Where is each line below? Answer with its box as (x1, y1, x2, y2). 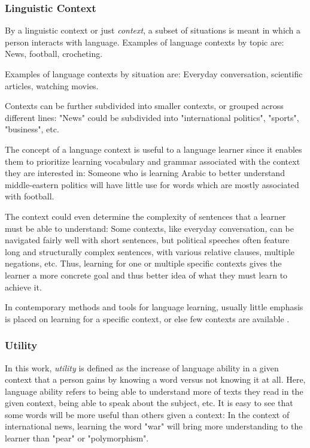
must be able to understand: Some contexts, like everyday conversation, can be (5, 222, 294, 234)
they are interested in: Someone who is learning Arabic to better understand (5, 167, 285, 179)
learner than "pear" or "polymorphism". (5, 432, 149, 444)
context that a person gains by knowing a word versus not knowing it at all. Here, (5, 373, 306, 386)
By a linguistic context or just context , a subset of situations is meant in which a (5, 24, 301, 37)
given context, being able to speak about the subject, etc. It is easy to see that (5, 396, 293, 409)
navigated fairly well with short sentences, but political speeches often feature (5, 234, 290, 246)
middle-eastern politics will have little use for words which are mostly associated (5, 178, 299, 190)
